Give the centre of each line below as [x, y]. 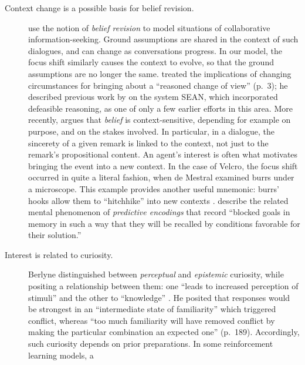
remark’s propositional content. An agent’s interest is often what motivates [163, 154]
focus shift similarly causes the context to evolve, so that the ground [151, 62]
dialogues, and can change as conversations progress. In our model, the [155, 50]
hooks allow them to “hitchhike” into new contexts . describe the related [158, 200]
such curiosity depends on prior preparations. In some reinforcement [151, 344]
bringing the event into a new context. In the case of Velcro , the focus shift [163, 165]
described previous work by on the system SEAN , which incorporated [153, 97]
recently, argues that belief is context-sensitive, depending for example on [160, 120]
